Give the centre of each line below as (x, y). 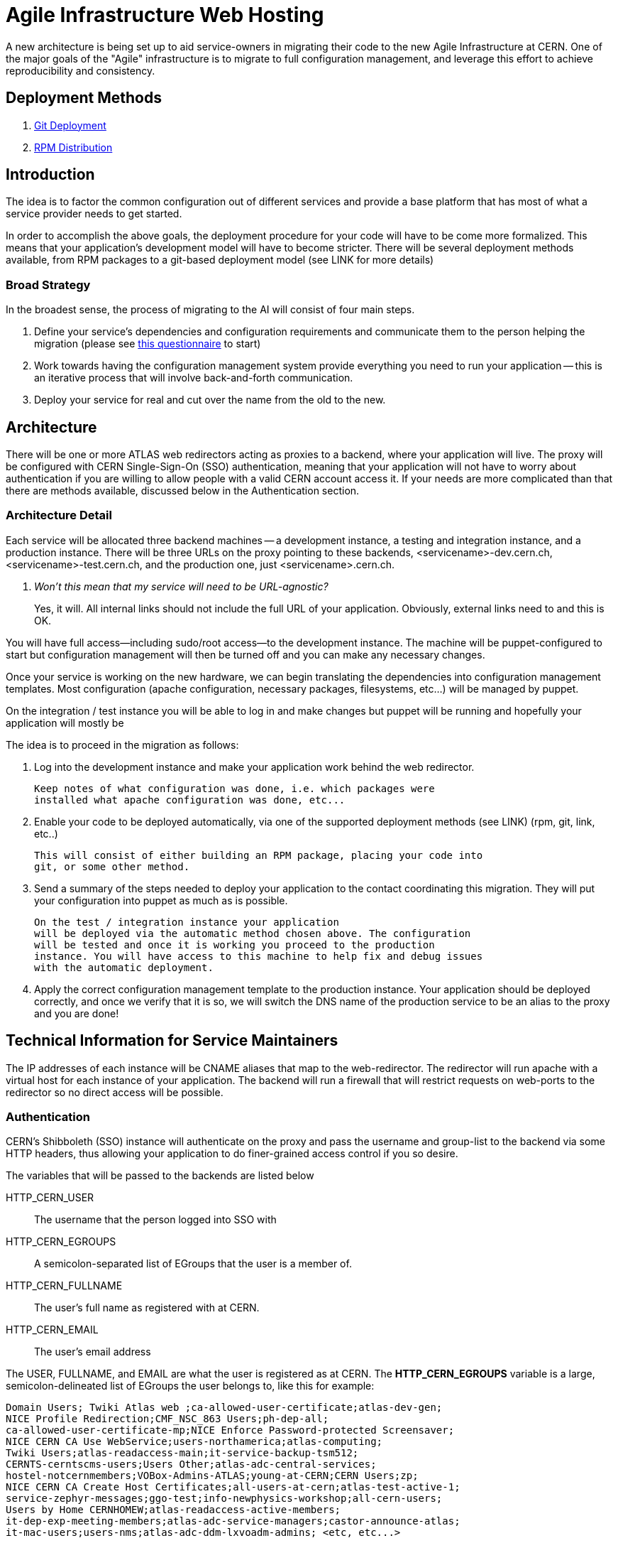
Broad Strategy (48, 285)
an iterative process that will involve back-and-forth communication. (194, 378)
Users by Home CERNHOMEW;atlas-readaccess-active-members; (173, 1510)
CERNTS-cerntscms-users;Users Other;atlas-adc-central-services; (191, 1465)
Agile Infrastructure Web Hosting (165, 15)
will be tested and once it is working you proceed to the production (234, 944)
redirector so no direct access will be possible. (115, 1092)
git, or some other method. (112, 866)
